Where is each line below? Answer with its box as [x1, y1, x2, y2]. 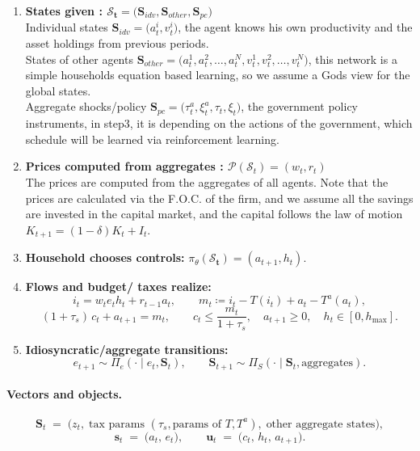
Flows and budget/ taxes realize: [25, 278, 212, 295]
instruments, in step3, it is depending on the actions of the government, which [25, 115, 413, 132]
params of [172, 418, 222, 430]
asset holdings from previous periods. [25, 35, 209, 52]
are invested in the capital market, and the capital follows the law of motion [25, 205, 403, 222]
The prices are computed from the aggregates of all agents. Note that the [25, 174, 388, 190]
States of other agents [25, 50, 133, 67]
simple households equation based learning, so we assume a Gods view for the [25, 66, 410, 83]
